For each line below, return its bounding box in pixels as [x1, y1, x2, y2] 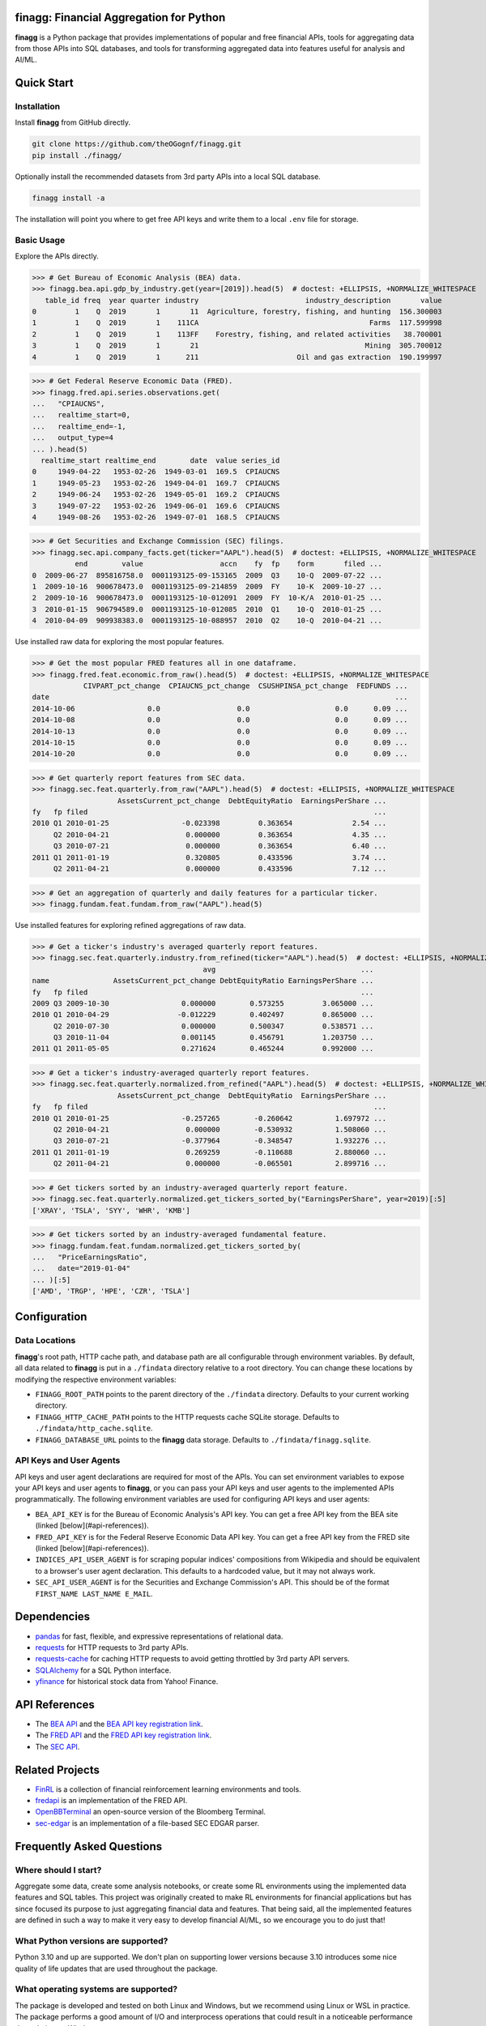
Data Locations [15, 1335, 76, 1346]
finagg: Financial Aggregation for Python [15, 11, 226, 24]
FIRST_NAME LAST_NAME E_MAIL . [35, 1588, 153, 1598]
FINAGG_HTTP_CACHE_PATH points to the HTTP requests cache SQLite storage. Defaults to [35, 1412, 339, 1421]
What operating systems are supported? [15, 1984, 178, 1995]
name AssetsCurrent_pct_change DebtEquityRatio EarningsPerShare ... [32, 977, 374, 985]
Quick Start [15, 76, 74, 90]
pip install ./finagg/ [32, 151, 122, 160]
